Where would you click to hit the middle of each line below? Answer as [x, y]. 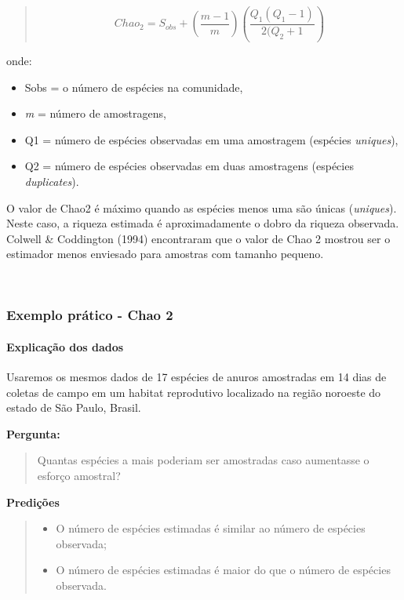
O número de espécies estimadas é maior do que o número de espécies [223, 570]
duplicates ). [52, 181]
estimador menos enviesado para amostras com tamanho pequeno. [165, 254]
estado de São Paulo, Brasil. [74, 407]
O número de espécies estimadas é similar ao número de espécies [211, 528]
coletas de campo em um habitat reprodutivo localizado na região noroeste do [194, 392]
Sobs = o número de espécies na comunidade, [134, 87]
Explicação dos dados [65, 346]
